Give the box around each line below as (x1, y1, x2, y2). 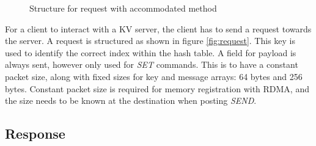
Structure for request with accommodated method (29, 2, 217, 14)
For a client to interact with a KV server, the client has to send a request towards (5, 22, 312, 35)
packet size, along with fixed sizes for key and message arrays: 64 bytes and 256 (5, 70, 303, 82)
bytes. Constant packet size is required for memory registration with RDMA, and (5, 82, 309, 95)
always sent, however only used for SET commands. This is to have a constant (5, 58, 298, 71)
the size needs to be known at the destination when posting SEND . (5, 94, 257, 107)
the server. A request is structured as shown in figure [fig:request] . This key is (5, 34, 296, 47)
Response (5, 124, 65, 143)
